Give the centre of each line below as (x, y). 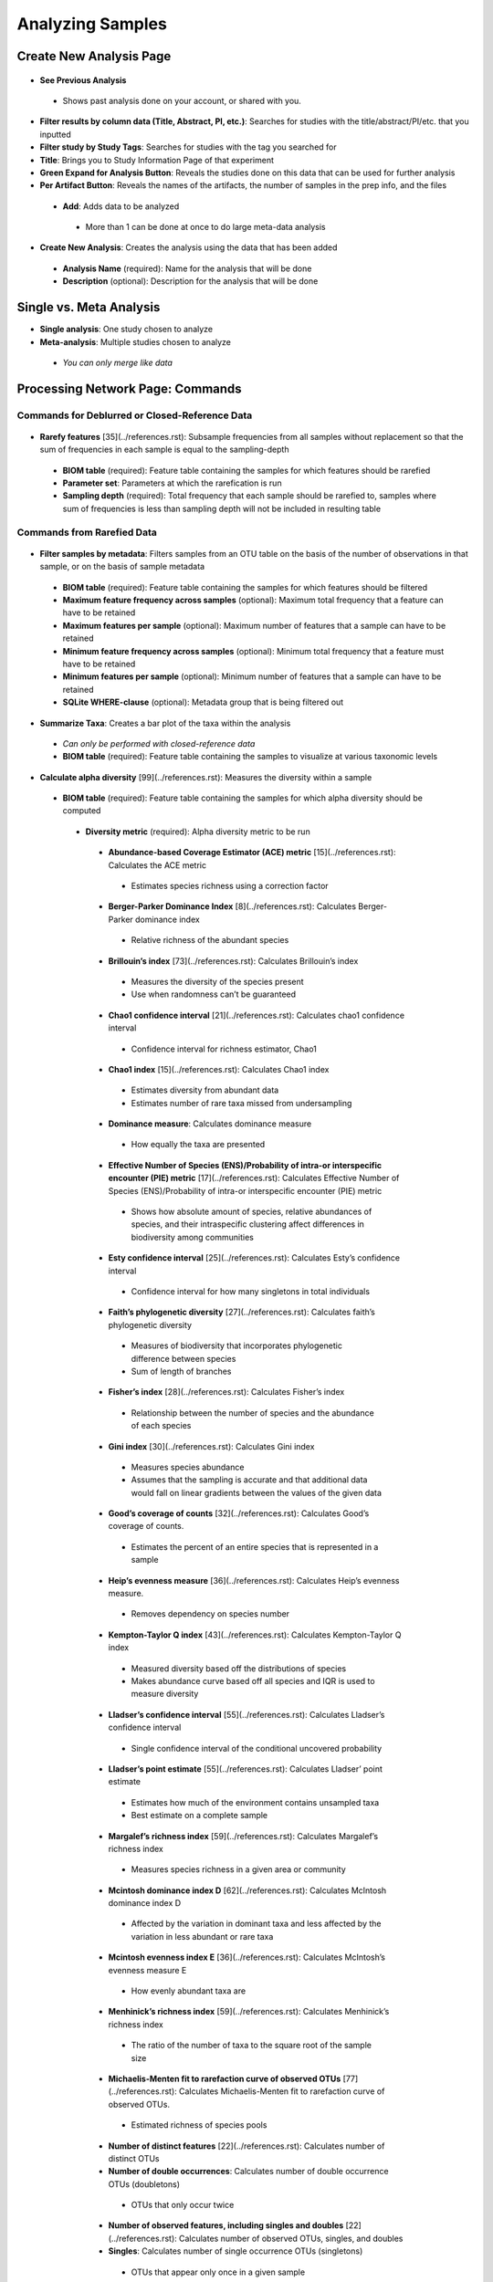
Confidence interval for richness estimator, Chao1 (224, 1049)
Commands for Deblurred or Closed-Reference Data (135, 415)
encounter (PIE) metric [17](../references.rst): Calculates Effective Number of (254, 1178)
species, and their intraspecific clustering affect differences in (248, 1224)
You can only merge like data (118, 362)
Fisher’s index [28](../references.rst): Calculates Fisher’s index (226, 1392)
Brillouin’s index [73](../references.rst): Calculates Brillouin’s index (233, 961)
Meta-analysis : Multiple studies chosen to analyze (136, 341)
